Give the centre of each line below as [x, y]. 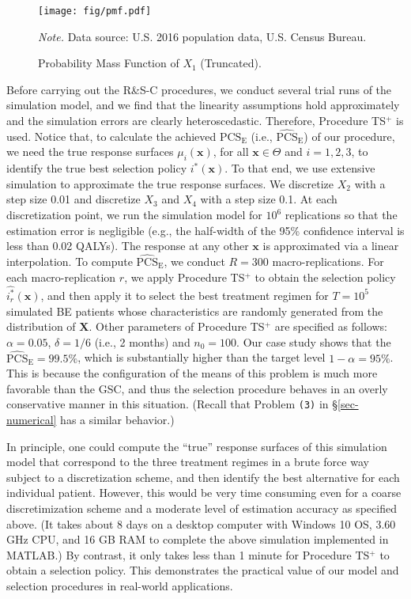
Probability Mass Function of [109, 63]
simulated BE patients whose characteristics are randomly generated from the [195, 311]
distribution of [41, 326]
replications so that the [341, 215]
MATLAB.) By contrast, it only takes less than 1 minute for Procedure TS [188, 554]
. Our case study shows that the [314, 341]
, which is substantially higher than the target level [202, 357]
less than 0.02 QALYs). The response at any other [128, 246]
